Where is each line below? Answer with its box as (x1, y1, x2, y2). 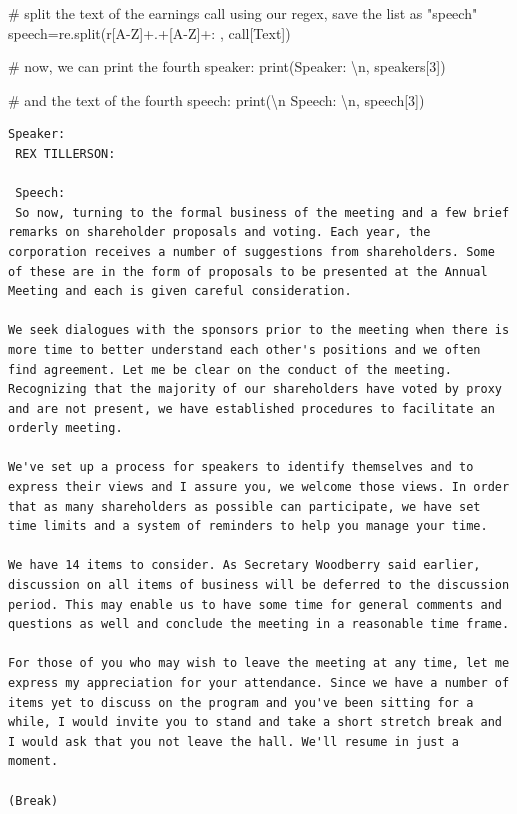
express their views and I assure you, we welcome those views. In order (8, 480, 510, 495)
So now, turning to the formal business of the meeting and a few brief (15, 205, 510, 220)
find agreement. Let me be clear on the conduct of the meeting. (8, 362, 452, 377)
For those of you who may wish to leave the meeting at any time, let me (8, 656, 510, 671)
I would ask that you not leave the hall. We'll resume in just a (8, 734, 460, 749)
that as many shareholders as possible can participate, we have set (8, 499, 481, 514)
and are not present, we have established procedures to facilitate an (8, 401, 495, 416)
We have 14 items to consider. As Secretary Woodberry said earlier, (8, 558, 481, 573)
